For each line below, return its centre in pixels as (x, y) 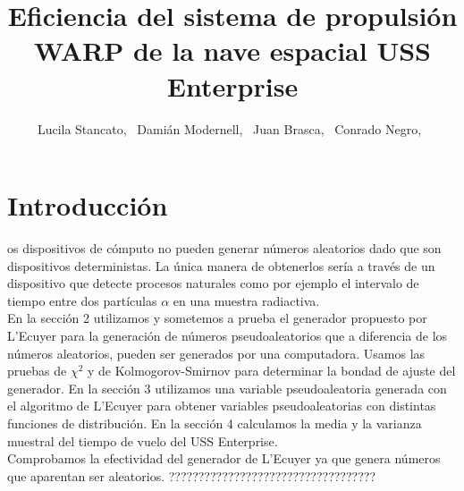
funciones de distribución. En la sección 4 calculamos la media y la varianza (215, 423)
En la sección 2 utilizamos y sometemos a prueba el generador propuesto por (217, 318)
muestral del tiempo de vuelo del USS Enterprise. (143, 440)
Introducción (88, 205)
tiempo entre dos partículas (82, 300)
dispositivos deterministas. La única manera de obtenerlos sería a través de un (221, 265)
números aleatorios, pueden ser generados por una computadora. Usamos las (216, 353)
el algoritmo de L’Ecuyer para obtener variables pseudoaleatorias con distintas (222, 406)
